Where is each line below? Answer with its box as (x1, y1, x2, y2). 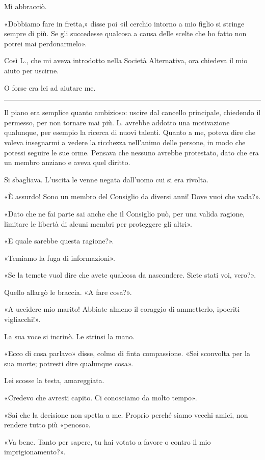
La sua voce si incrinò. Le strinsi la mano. (4, 331, 135, 341)
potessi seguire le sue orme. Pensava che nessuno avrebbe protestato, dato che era (4, 147, 259, 157)
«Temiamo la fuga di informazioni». (4, 252, 115, 263)
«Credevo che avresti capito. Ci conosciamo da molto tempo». (4, 392, 197, 403)
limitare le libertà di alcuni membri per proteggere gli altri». (4, 218, 192, 229)
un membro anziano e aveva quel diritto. (4, 157, 130, 168)
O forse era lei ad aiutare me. (4, 82, 96, 93)
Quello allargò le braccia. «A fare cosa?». (4, 286, 132, 297)
